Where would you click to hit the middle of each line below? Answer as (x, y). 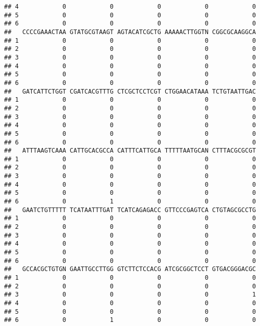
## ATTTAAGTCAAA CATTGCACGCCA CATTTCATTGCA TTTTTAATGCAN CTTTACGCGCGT (130, 151)
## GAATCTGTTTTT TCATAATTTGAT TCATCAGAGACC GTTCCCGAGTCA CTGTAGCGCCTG (130, 210)
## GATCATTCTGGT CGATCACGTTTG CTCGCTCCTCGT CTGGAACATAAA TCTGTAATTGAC (130, 91)
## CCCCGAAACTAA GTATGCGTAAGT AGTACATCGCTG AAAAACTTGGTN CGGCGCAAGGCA (130, 32)
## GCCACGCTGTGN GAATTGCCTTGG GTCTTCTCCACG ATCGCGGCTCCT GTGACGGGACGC (130, 269)
